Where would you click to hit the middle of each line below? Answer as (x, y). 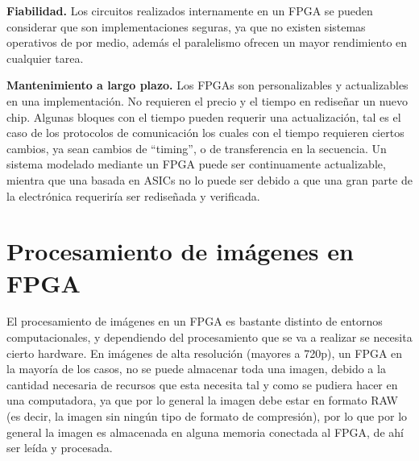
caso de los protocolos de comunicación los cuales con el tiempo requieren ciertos (205, 133)
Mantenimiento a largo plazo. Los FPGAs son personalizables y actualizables (207, 85)
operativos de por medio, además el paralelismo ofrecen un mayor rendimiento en (207, 42)
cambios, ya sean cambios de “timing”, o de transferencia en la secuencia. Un (197, 148)
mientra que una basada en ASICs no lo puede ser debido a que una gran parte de (209, 179)
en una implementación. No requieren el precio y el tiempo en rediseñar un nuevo (207, 100)
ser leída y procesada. (60, 448)
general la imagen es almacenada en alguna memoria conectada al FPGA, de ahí (205, 432)
